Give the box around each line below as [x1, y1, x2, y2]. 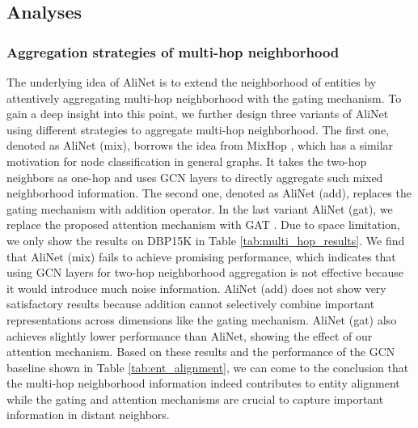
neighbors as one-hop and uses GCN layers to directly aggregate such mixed [6, 168, 383, 185]
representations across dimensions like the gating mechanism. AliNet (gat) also [6, 311, 397, 328]
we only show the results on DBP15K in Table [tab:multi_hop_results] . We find [6, 231, 405, 248]
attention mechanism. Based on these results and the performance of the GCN [6, 343, 395, 360]
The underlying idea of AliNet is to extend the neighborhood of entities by [6, 74, 377, 90]
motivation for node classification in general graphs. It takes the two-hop [6, 152, 367, 169]
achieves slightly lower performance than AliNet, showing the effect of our [6, 327, 373, 344]
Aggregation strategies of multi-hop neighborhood [6, 41, 340, 61]
